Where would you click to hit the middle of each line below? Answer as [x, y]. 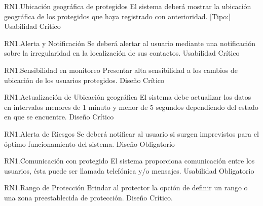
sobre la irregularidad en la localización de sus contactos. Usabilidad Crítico [122, 53]
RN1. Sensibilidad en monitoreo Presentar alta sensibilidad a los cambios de [121, 70]
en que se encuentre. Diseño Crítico [59, 117]
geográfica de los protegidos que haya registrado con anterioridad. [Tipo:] [117, 16]
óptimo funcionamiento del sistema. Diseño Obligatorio [89, 143]
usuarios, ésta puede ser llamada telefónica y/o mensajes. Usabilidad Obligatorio [129, 170]
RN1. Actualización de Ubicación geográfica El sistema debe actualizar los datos [128, 97]
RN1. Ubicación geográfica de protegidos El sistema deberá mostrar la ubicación [128, 6]
